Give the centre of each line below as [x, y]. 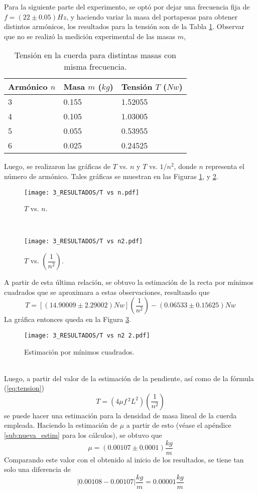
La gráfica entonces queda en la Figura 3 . [68, 319]
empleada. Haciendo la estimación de [61, 425]
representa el [225, 166]
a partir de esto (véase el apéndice [179, 425]
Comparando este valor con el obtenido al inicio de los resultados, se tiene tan [124, 459]
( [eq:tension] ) [24, 388]
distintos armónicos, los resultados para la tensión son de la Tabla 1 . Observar [124, 26]
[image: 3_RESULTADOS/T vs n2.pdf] [84, 241]
